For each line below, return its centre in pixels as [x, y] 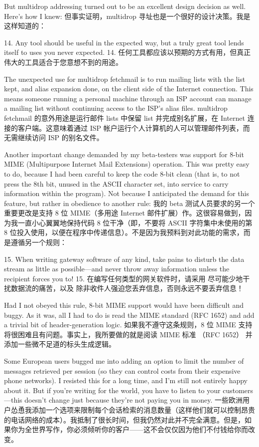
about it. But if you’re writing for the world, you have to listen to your [112, 390]
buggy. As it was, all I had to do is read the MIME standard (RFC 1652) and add [129, 315]
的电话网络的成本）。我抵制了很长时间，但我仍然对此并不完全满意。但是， [124, 419]
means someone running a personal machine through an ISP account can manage [128, 98]
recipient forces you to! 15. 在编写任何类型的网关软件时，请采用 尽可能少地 [124, 278]
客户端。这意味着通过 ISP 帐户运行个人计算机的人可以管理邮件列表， [130, 127]
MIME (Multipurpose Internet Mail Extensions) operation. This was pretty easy [127, 164]
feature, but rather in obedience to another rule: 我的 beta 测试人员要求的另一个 [129, 203]
